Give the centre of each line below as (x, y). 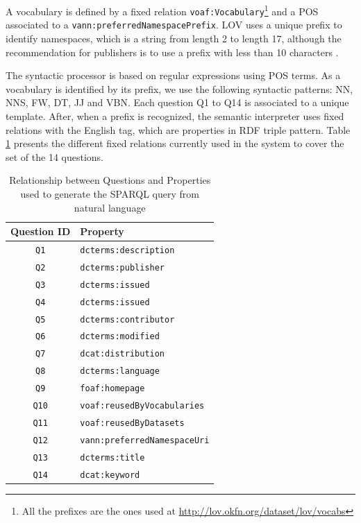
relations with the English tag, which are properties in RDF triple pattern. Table (178, 129)
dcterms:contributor (127, 319)
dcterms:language (120, 371)
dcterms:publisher (123, 267)
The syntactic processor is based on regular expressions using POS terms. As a (173, 75)
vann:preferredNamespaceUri (145, 440)
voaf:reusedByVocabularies (142, 406)
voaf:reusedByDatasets (132, 423)
